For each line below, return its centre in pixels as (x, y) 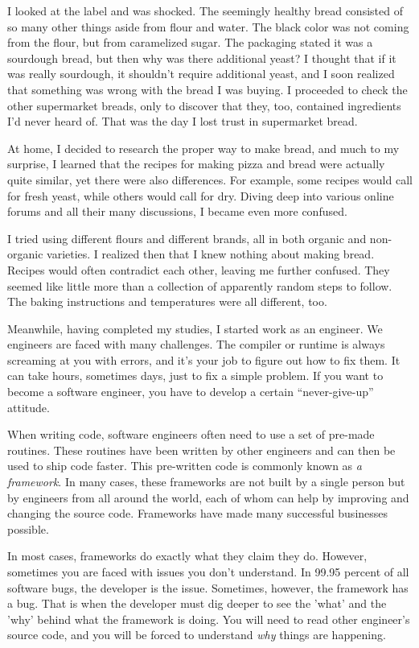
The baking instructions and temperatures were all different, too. (167, 301)
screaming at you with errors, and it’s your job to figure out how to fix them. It (204, 359)
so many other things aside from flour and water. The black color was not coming (208, 26)
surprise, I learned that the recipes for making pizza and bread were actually (196, 164)
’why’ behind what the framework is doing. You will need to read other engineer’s (209, 619)
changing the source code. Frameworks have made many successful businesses (198, 513)
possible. (28, 528)
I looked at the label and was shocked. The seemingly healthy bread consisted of (205, 10)
